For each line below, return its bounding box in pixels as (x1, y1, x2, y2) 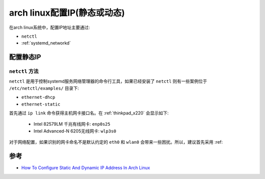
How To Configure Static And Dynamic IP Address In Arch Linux (21, 165, 150, 171)
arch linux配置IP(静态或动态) (9, 7, 125, 18)
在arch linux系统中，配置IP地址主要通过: (9, 24, 90, 30)
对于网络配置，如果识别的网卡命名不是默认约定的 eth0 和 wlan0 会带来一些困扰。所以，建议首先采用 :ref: (9, 139, 223, 145)
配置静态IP (9, 53, 41, 61)
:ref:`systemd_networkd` (21, 40, 71, 46)
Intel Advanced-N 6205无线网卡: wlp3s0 (33, 128, 116, 134)
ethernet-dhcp (21, 94, 55, 100)
